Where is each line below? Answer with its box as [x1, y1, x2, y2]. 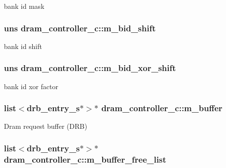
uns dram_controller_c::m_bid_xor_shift [4, 62, 176, 74]
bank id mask [4, 1, 45, 11]
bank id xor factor [4, 81, 58, 91]
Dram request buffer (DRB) [4, 121, 88, 131]
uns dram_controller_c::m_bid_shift [4, 22, 156, 34]
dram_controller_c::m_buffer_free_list [4, 153, 166, 165]
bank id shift [4, 41, 42, 51]
